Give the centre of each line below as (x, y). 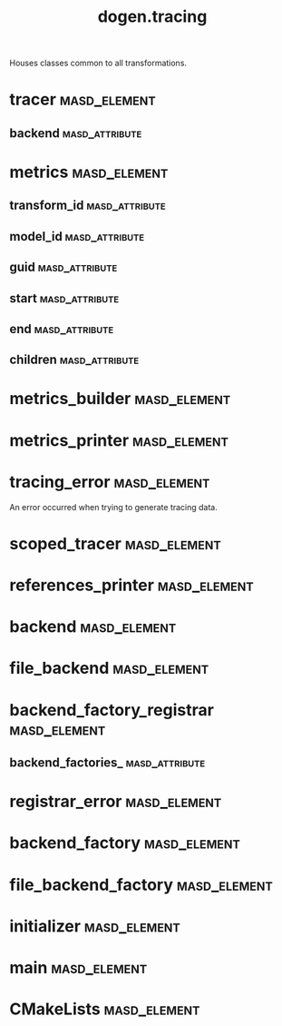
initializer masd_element (95, 926)
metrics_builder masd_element (120, 399)
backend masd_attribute (76, 133)
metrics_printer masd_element (119, 440)
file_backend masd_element (109, 668)
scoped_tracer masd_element (115, 543)
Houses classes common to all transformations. (98, 63)
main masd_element (78, 967)
